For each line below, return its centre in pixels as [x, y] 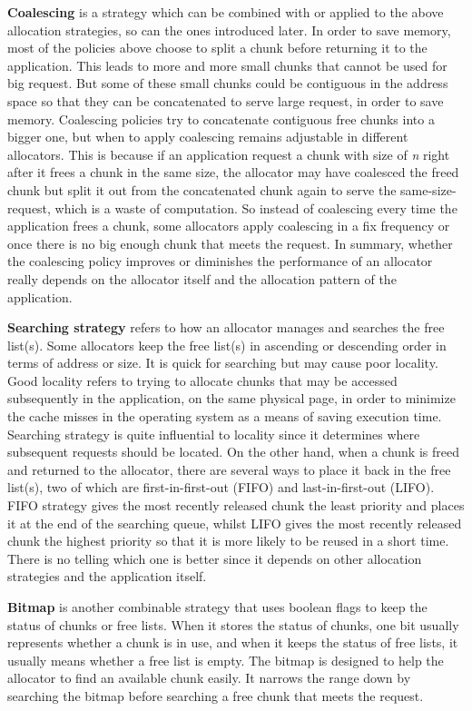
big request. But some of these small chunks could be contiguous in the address [228, 83]
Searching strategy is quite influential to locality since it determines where [214, 434]
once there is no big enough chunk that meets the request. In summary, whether [230, 243]
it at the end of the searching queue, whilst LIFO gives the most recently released [235, 523]
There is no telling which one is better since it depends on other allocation [215, 558]
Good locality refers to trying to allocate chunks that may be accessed [202, 380]
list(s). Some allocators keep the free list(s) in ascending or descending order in [227, 345]
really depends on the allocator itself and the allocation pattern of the [202, 278]
